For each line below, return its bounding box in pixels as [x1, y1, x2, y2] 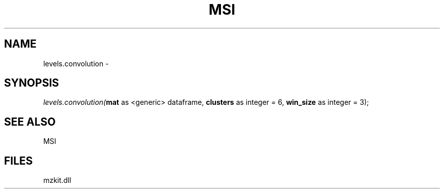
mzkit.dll [43, 176, 71, 185]
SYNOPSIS [4, 76, 59, 90]
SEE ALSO [4, 115, 56, 128]
